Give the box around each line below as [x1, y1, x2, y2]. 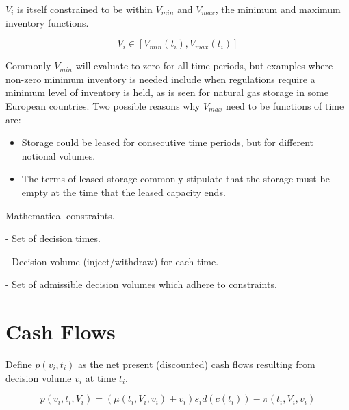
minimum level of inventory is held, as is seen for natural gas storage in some [5, 85, 328, 99]
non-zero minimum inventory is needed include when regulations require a [5, 71, 315, 86]
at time [85, 370, 116, 385]
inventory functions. [5, 15, 89, 29]
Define [5, 357, 32, 372]
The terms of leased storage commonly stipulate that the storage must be [21, 171, 330, 186]
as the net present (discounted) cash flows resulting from [77, 357, 315, 372]
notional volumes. [21, 148, 96, 162]
